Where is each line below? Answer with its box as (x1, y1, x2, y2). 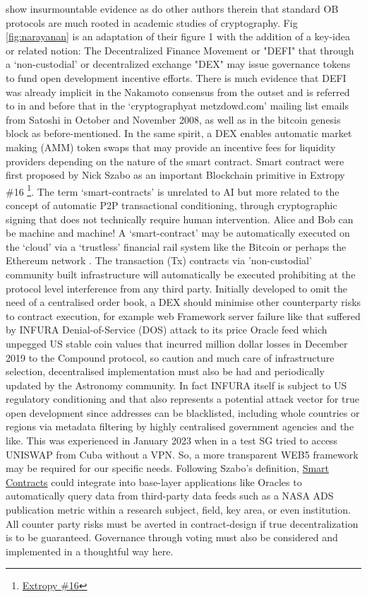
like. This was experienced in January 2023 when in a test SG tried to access (6, 433, 338, 448)
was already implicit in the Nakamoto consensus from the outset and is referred (6, 84, 350, 99)
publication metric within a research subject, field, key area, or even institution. (6, 502, 351, 517)
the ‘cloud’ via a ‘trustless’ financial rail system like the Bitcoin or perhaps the (6, 239, 347, 254)
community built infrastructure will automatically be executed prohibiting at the (6, 266, 356, 281)
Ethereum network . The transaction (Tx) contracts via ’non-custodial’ (6, 253, 312, 268)
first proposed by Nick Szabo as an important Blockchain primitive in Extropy (6, 167, 345, 182)
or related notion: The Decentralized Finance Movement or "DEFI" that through (6, 42, 354, 57)
